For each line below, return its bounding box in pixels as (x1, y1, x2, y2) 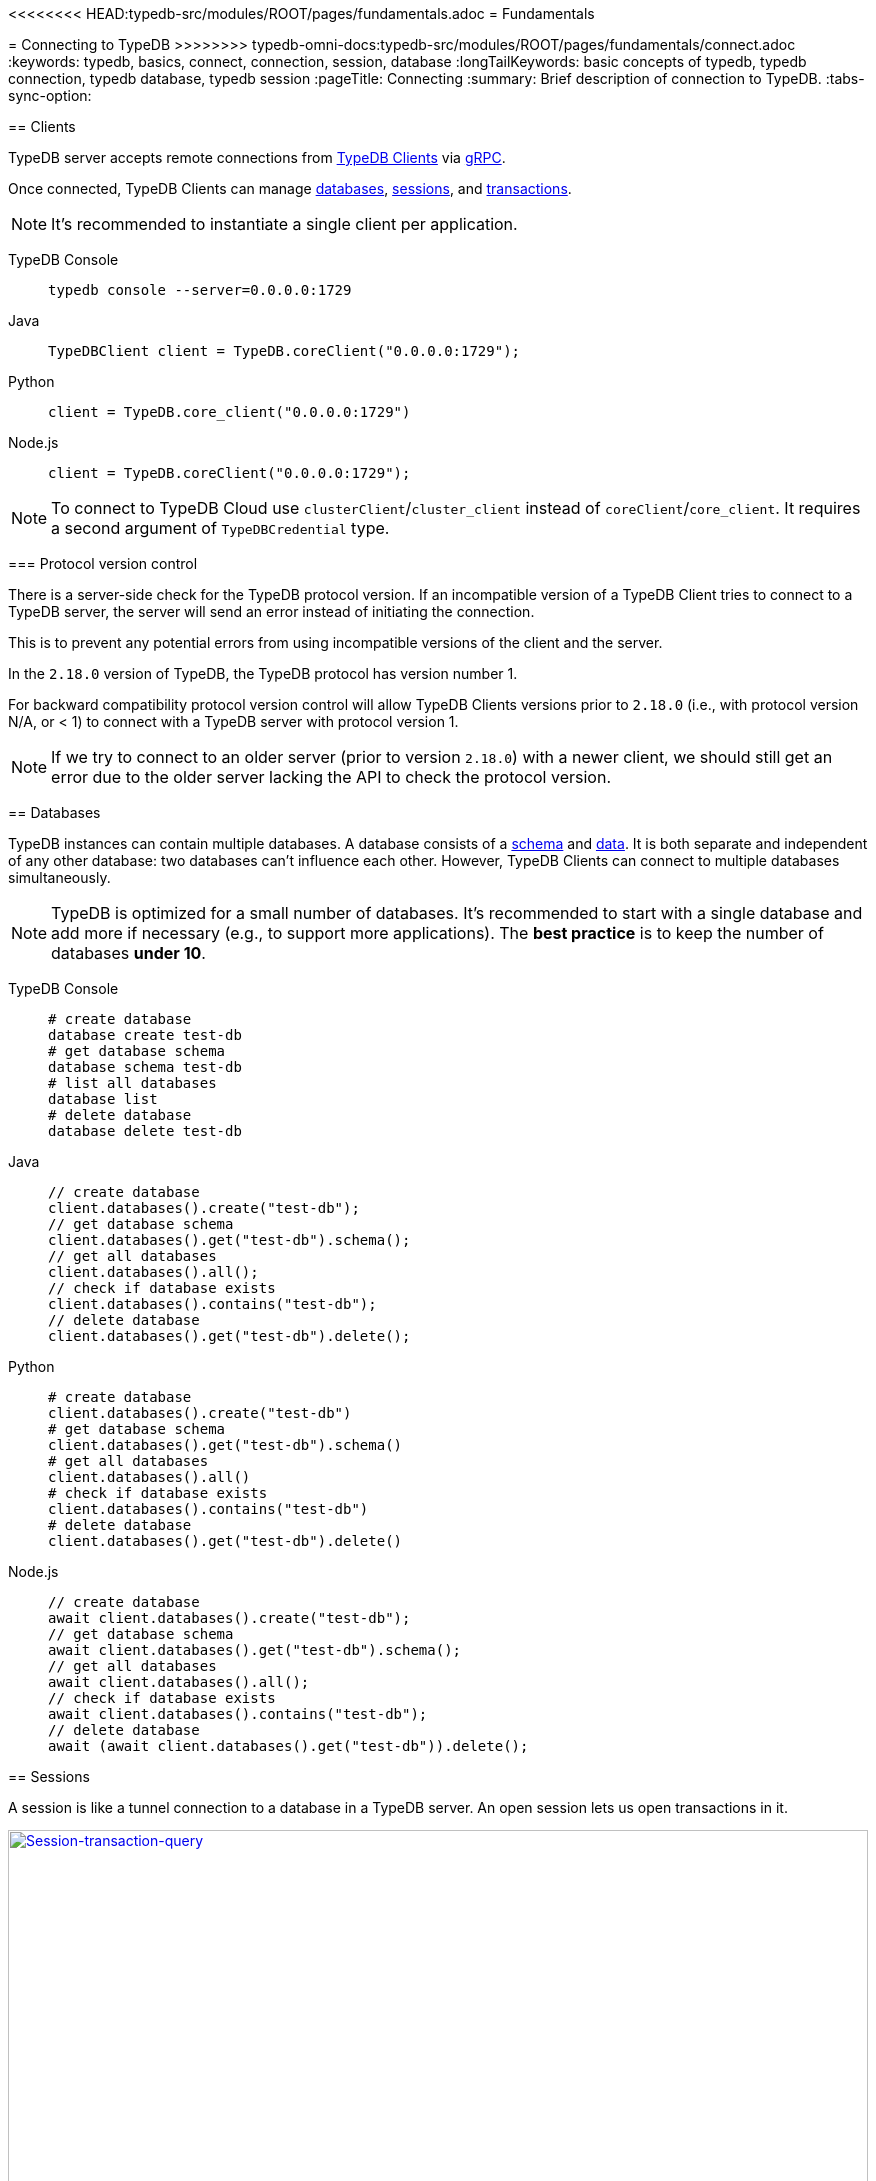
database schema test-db (48, 1059, 242, 1075)
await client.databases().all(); (48, 1674, 310, 1690)
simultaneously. (8, 869, 111, 886)
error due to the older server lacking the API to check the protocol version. (51, 767, 611, 787)
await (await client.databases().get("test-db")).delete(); (48, 1738, 529, 1754)
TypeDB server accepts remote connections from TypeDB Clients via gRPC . (8, 149, 506, 166)
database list (48, 1091, 158, 1107)
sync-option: (8, 87, 92, 104)
